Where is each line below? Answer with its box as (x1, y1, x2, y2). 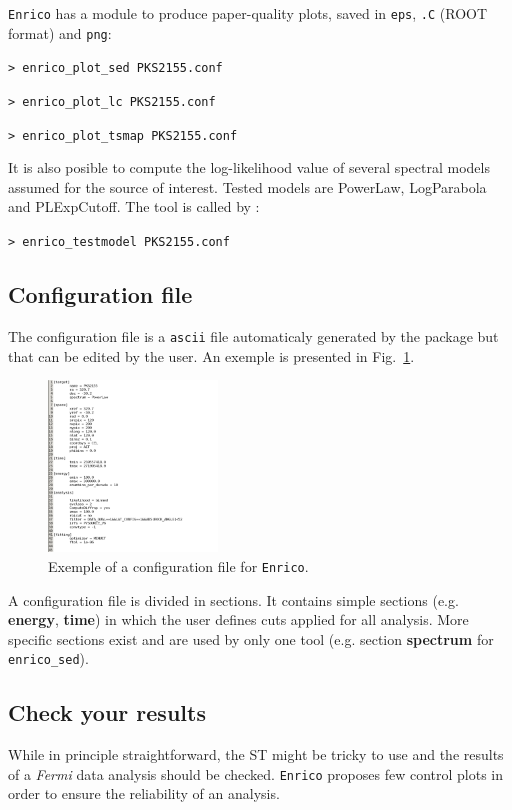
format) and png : (8, 22, 112, 43)
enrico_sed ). (8, 648, 89, 669)
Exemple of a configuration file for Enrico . (48, 555, 309, 576)
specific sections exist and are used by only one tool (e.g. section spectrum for (8, 628, 494, 649)
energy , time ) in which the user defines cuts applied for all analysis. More (8, 609, 469, 630)
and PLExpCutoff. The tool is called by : (8, 196, 260, 217)
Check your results (8, 697, 206, 728)
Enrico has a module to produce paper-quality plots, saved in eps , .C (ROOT (8, 3, 488, 23)
